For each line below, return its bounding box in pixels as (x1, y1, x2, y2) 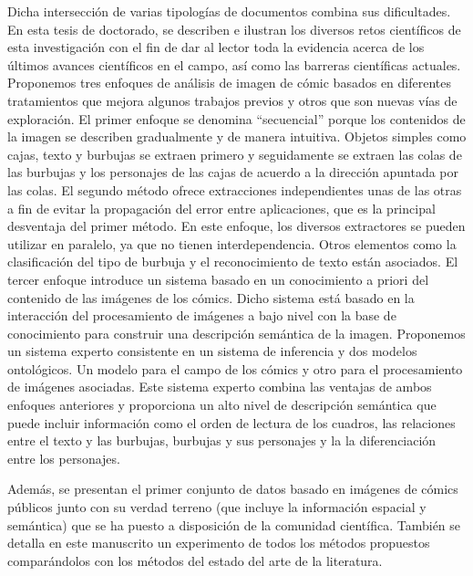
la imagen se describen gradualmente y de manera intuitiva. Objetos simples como (7, 127, 467, 146)
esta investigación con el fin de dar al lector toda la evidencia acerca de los (7, 37, 425, 57)
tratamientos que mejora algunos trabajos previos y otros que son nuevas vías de (7, 90, 458, 110)
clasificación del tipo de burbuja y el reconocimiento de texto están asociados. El (7, 252, 458, 271)
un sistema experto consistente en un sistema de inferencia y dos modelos (7, 341, 417, 361)
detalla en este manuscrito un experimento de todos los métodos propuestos (7, 533, 430, 552)
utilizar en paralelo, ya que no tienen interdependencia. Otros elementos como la (7, 234, 457, 253)
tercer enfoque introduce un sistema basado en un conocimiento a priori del (7, 269, 429, 288)
